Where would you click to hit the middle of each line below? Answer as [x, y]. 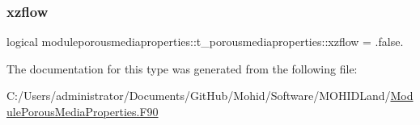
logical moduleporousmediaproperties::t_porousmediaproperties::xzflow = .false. [205, 42]
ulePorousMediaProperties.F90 [83, 111]
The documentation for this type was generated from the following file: [182, 68]
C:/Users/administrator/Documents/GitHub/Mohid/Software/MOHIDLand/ [199, 96]
